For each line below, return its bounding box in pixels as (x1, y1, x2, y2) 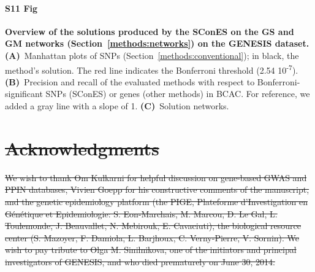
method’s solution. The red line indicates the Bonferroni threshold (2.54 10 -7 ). (5, 61, 298, 76)
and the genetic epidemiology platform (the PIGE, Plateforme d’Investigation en (5, 195, 308, 208)
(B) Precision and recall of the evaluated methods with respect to (5, 75, 255, 88)
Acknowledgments (5, 135, 159, 160)
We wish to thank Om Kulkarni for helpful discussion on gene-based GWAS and (5, 171, 307, 184)
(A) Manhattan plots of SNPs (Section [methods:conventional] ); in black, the (5, 49, 299, 61)
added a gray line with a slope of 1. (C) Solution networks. (5, 99, 229, 112)
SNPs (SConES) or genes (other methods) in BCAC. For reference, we (45, 87, 310, 100)
